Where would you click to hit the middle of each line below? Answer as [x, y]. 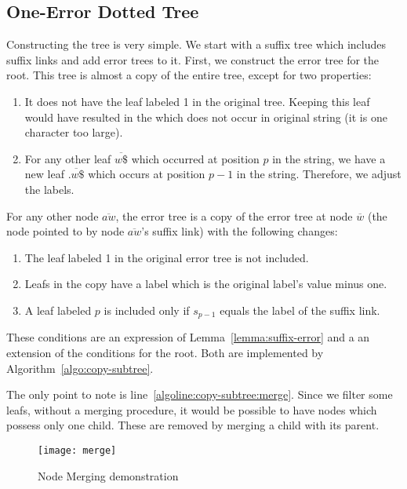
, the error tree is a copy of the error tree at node [234, 215]
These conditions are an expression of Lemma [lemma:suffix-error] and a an [188, 337]
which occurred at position [195, 158]
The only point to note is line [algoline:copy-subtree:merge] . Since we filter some [200, 394]
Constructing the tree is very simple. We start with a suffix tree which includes [196, 44]
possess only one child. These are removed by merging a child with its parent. [193, 425]
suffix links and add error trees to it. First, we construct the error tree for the [193, 59]
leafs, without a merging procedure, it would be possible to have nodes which [192, 409]
